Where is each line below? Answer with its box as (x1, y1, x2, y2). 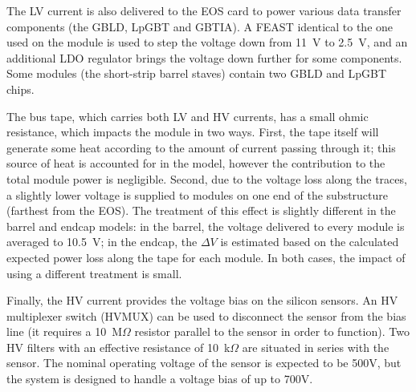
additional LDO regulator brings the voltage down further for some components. (6, 49, 402, 66)
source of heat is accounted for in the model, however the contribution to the (6, 155, 385, 172)
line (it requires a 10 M (6, 323, 123, 340)
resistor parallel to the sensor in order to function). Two (134, 323, 410, 340)
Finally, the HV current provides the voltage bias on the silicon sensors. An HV (6, 292, 398, 309)
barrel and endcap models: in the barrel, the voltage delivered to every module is (6, 217, 405, 234)
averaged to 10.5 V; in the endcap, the (6, 233, 198, 250)
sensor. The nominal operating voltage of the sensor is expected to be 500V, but (6, 354, 402, 371)
